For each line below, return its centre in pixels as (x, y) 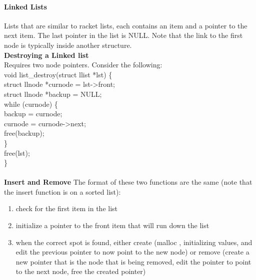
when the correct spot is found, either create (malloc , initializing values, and (134, 242)
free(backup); (24, 133)
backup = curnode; (33, 114)
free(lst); (17, 152)
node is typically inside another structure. (68, 45)
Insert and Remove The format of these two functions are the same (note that (128, 182)
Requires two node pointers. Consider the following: (83, 65)
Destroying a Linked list (46, 55)
